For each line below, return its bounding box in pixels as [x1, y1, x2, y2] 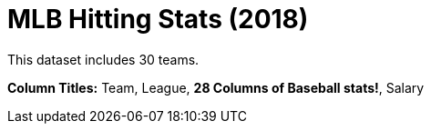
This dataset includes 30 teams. [7, 51, 200, 67]
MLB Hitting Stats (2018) [7, 4, 309, 35]
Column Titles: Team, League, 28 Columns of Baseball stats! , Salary [7, 79, 425, 96]
